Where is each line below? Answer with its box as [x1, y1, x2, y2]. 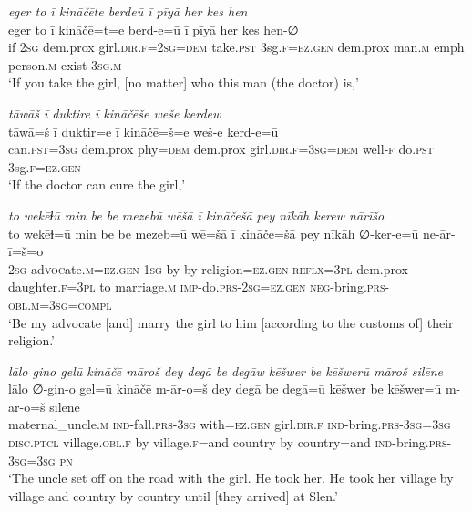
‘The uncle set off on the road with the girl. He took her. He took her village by [8, 468, 454, 487]
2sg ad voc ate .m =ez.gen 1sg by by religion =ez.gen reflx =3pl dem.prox [8, 259, 408, 278]
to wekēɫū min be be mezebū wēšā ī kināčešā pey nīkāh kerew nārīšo [8, 205, 385, 224]
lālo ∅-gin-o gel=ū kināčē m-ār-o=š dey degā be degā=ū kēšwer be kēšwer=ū [8, 379, 442, 398]
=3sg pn [26, 450, 73, 469]
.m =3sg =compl [27, 294, 112, 313]
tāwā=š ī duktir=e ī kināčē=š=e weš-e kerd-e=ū [8, 121, 279, 140]
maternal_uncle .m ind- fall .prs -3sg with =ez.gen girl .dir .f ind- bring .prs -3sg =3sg [8, 415, 451, 434]
